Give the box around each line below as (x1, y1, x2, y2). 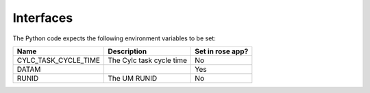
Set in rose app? (195, 46, 249, 56)
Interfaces (12, 10, 73, 25)
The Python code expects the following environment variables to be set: (12, 34, 216, 42)
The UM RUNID (107, 73, 158, 83)
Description (107, 46, 147, 56)
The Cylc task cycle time (107, 55, 188, 65)
